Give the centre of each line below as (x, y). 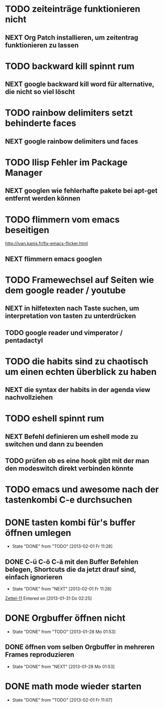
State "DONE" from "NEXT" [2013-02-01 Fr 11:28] (62, 589)
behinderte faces (41, 123)
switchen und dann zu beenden (54, 444)
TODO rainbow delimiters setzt (69, 113)
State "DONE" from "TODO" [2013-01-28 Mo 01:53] (64, 632)
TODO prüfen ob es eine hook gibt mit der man (77, 461)
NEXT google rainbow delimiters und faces (72, 141)
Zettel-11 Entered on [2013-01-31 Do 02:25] (48, 598)
